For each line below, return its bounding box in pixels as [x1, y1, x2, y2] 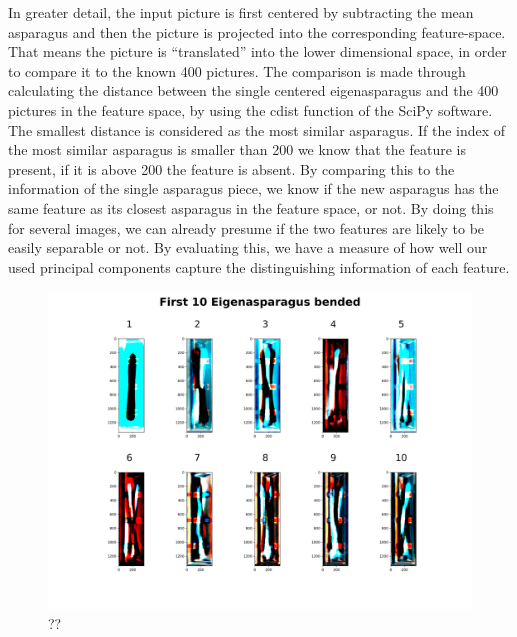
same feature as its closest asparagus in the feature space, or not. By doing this [8, 197, 494, 218]
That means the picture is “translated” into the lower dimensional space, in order [8, 41, 507, 62]
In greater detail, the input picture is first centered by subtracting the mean [8, 2, 474, 22]
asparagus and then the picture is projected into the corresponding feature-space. [8, 21, 506, 42]
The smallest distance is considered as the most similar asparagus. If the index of [8, 119, 506, 140]
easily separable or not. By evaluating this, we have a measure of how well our [8, 237, 488, 258]
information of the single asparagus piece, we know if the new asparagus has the [8, 178, 499, 199]
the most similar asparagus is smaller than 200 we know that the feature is [8, 139, 466, 160]
